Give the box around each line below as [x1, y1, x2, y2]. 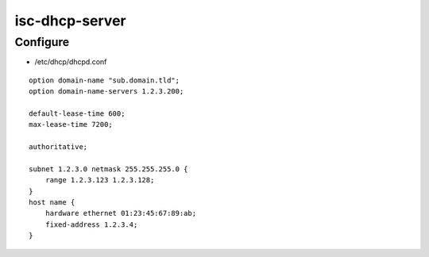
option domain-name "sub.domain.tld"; [29, 75, 180, 85]
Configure [14, 35, 70, 49]
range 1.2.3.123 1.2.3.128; [44, 175, 155, 185]
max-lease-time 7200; [29, 120, 113, 129]
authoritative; [29, 143, 88, 152]
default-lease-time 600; [29, 109, 126, 118]
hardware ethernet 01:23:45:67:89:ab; [44, 209, 197, 218]
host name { [29, 198, 75, 207]
